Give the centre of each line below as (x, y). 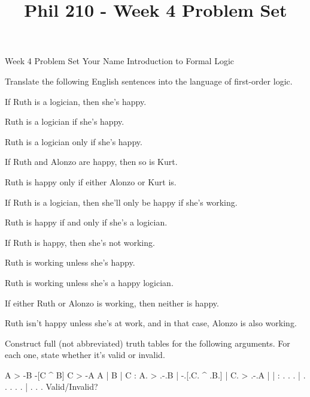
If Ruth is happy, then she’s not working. (80, 242)
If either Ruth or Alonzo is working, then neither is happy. (112, 303)
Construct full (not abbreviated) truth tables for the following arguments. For (148, 343)
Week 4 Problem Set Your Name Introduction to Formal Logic (120, 61)
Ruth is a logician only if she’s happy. (74, 141)
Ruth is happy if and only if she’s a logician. (86, 222)
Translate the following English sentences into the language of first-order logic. (149, 81)
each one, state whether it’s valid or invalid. (85, 355)
